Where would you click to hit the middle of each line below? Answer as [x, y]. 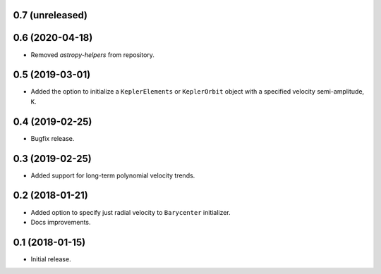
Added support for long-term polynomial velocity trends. [113, 175]
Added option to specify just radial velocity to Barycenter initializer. [131, 212]
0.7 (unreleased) [50, 15]
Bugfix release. [53, 138]
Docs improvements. [61, 222]
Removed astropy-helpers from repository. [93, 55]
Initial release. [51, 259]
